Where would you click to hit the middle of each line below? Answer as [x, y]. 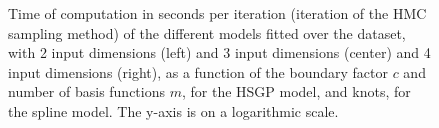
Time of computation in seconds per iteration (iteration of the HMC [217, 13]
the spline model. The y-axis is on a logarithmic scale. [173, 110]
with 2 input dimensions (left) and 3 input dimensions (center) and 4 [219, 52]
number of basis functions [87, 91]
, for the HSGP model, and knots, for [296, 91]
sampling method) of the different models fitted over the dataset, [207, 32]
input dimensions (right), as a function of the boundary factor [198, 71]
